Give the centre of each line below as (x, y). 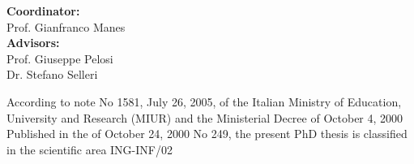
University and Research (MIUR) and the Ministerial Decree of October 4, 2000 (205, 117)
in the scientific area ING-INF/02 (90, 149)
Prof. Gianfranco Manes (66, 26)
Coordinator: (43, 11)
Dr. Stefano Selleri (52, 74)
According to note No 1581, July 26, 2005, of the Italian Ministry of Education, (204, 101)
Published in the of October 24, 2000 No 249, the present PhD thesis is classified (207, 134)
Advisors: (33, 43)
